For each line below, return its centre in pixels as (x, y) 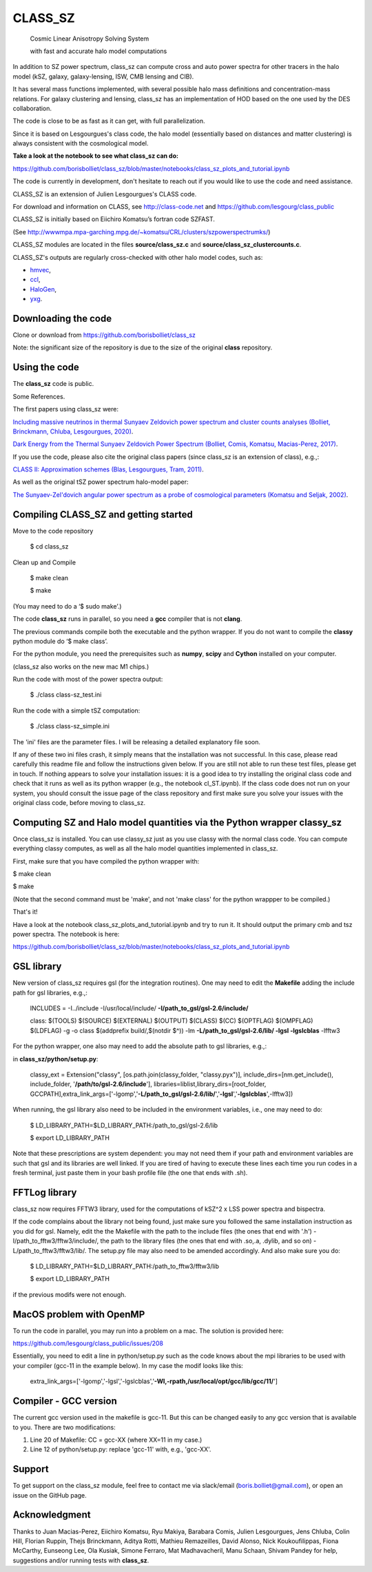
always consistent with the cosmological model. (81, 143)
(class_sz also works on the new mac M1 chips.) (81, 666)
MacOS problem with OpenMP (79, 1314)
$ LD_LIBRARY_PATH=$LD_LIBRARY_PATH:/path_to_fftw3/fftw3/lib (125, 1266)
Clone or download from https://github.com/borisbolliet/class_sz (104, 335)
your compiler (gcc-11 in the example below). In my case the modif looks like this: (128, 1365)
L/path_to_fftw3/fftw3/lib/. (50, 1250)
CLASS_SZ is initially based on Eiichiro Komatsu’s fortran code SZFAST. (114, 219)
